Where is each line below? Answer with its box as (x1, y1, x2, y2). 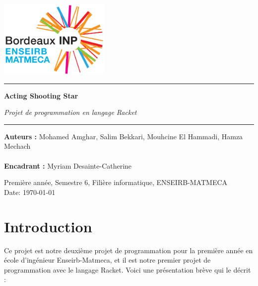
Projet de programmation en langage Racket (4, 107, 137, 117)
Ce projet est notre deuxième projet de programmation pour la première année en (4, 245, 253, 255)
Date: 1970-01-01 (4, 187, 56, 197)
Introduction (4, 216, 92, 236)
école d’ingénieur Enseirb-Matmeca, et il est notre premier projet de (4, 255, 211, 265)
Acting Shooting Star (4, 90, 78, 100)
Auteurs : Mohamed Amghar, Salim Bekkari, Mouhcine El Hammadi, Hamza (4, 131, 243, 141)
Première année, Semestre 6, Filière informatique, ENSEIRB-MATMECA (4, 177, 228, 188)
